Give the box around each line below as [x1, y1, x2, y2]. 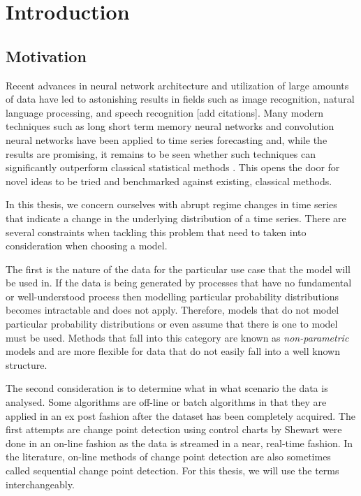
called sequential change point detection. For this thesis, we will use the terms [6, 463, 339, 478]
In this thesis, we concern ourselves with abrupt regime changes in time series [6, 197, 337, 212]
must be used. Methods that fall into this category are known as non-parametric [6, 330, 349, 344]
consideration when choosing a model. [6, 238, 168, 253]
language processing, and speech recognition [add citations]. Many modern [6, 105, 324, 119]
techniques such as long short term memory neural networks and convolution [6, 119, 334, 133]
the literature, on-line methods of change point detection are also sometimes [6, 449, 331, 464]
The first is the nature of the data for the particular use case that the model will [6, 261, 351, 276]
